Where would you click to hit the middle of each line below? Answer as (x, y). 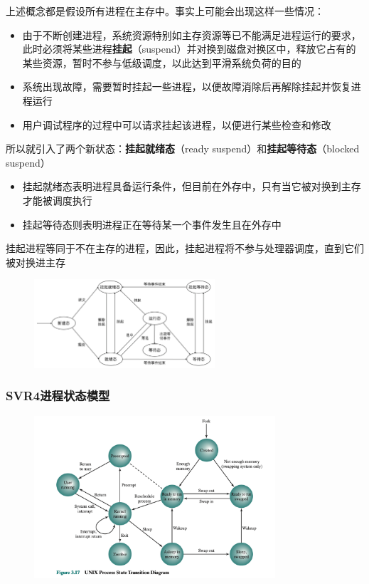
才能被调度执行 (57, 200)
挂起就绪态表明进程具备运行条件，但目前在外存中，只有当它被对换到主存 (192, 186)
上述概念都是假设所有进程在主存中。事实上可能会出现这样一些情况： (165, 11)
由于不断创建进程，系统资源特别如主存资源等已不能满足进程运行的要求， (192, 35)
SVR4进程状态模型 (58, 396)
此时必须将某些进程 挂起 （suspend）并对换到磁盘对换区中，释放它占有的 (189, 49)
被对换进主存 (36, 262)
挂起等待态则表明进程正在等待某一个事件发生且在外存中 (152, 224)
